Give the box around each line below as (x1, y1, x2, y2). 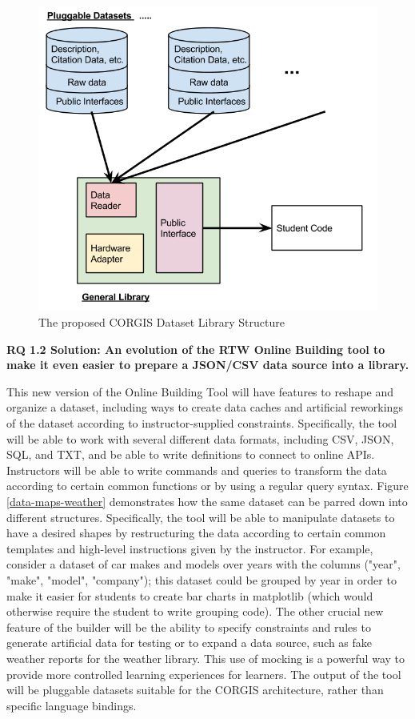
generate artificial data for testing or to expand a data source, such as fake (6, 634, 373, 651)
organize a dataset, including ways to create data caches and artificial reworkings (6, 399, 403, 416)
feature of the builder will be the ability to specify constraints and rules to (6, 618, 371, 635)
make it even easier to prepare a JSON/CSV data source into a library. (6, 356, 409, 373)
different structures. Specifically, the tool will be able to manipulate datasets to (6, 508, 395, 525)
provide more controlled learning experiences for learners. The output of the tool (6, 665, 401, 682)
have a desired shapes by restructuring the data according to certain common (6, 524, 386, 541)
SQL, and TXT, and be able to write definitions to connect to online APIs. (6, 446, 375, 463)
